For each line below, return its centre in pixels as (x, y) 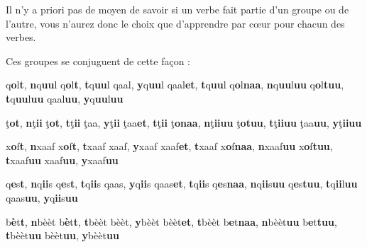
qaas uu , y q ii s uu (42, 197)
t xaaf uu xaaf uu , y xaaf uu (62, 160)
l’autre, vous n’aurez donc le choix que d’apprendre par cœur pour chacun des (175, 23)
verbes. (21, 37)
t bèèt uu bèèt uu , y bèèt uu (62, 235)
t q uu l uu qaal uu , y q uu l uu (65, 98)
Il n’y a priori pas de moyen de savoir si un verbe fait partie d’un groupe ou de (177, 9)
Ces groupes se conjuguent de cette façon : (98, 61)
